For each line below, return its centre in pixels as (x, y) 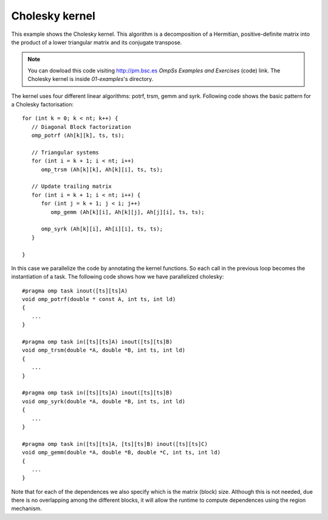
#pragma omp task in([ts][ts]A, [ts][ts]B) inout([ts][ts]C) (115, 444)
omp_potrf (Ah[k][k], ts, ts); (78, 136)
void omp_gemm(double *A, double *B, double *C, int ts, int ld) (121, 452)
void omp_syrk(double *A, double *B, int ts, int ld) (104, 401)
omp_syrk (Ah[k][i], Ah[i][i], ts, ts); (102, 229)
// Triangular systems (65, 152)
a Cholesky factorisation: (43, 104)
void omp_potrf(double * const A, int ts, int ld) (99, 299)
